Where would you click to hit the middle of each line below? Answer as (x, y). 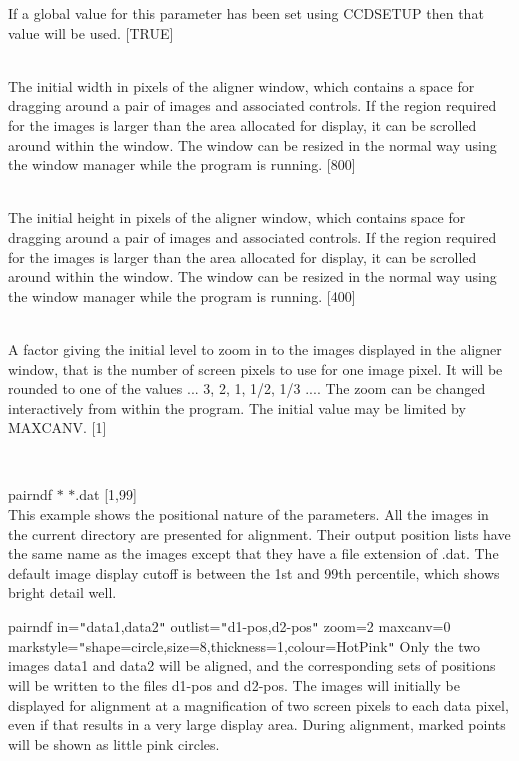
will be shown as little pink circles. (114, 743)
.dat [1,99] (106, 494)
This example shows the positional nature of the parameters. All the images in (248, 514)
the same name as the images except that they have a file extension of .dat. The (253, 553)
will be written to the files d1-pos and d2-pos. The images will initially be (234, 684)
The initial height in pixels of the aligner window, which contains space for (237, 217)
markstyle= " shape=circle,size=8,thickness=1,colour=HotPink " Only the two (244, 645)
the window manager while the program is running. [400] (182, 295)
